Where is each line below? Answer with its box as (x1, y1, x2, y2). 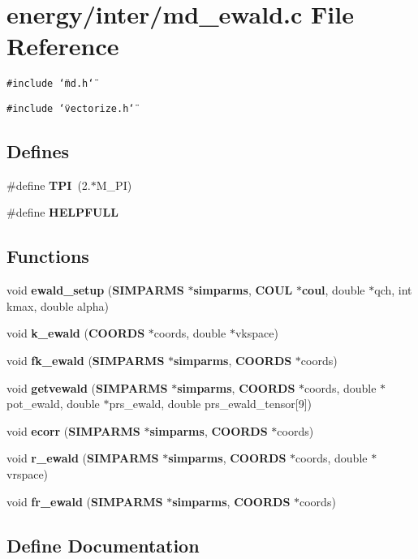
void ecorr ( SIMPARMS (6, 422, 140, 439)
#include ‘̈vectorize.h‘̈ (6, 102, 135, 114)
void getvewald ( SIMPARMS (6, 379, 168, 396)
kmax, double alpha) (6, 297, 110, 314)
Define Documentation (6, 532, 200, 557)
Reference (6, 29, 119, 62)
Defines (6, 139, 70, 164)
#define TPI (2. (6, 176, 91, 193)
